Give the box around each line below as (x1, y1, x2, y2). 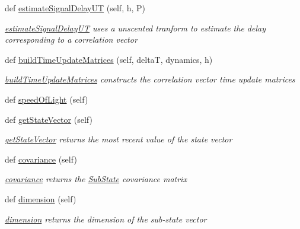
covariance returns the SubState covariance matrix (5, 173, 187, 185)
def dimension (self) (5, 192, 76, 205)
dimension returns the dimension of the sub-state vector (5, 212, 207, 225)
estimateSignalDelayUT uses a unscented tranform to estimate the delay (5, 21, 266, 34)
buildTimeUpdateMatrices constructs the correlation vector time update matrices (5, 73, 295, 85)
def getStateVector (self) (5, 113, 92, 125)
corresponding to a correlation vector (5, 33, 138, 46)
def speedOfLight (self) (5, 93, 88, 105)
